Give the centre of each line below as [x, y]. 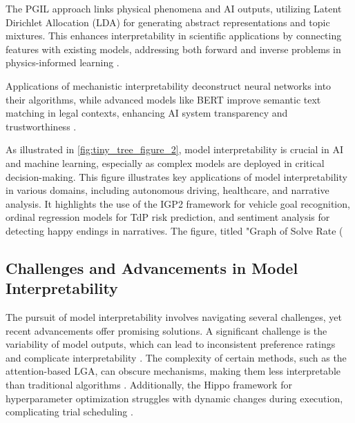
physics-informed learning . [63, 62]
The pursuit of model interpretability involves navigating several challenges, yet [174, 317]
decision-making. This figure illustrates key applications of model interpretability [176, 176]
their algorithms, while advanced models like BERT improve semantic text [163, 99]
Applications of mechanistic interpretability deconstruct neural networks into [169, 85]
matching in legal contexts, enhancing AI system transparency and [147, 113]
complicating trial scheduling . [69, 412]
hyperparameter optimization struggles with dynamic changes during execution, [174, 398]
